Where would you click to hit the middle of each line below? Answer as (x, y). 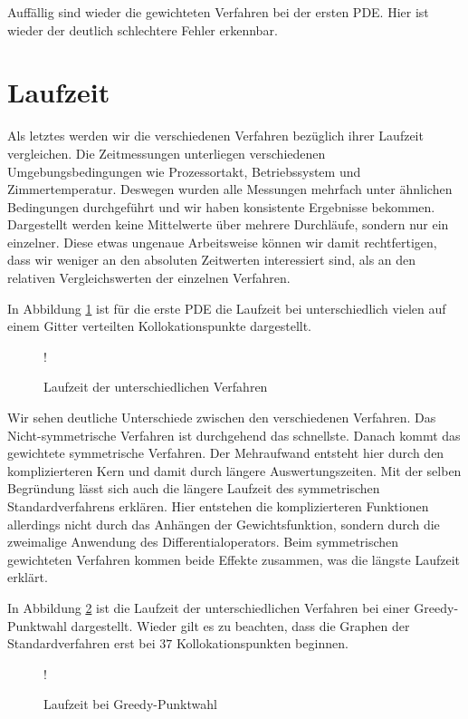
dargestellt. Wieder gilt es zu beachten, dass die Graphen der (240, 625)
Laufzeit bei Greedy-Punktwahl (130, 704)
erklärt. (28, 577)
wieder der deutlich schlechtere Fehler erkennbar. (143, 29)
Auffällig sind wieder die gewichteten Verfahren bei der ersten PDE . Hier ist (218, 12)
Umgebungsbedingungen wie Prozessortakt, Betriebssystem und (184, 171)
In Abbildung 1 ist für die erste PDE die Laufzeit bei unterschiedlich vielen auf (227, 308)
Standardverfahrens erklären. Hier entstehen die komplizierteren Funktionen (218, 506)
